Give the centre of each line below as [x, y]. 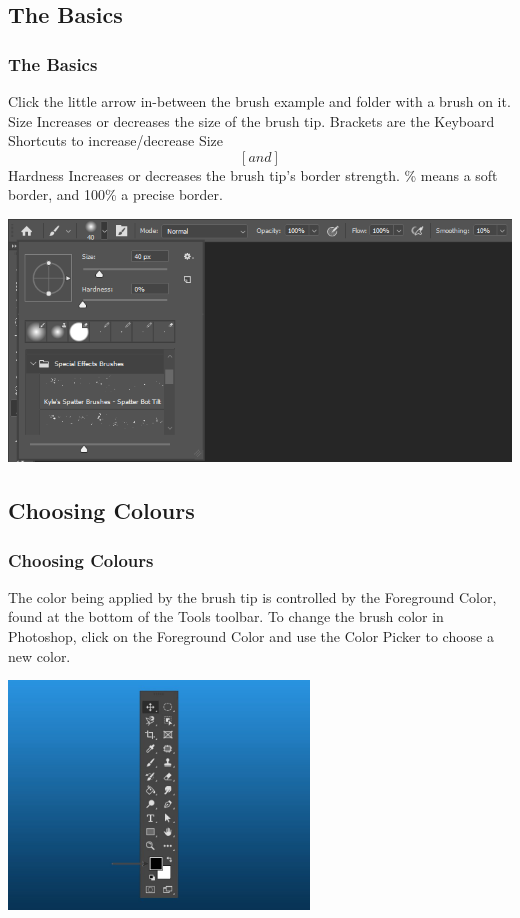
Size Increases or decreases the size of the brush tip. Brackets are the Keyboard [251, 120]
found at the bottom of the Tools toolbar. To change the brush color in [226, 616]
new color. [39, 655]
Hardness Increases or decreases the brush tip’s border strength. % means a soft [253, 174]
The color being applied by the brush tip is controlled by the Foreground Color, [252, 596]
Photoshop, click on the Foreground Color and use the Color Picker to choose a [251, 636]
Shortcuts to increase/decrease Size [115, 140]
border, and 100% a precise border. [115, 194]
